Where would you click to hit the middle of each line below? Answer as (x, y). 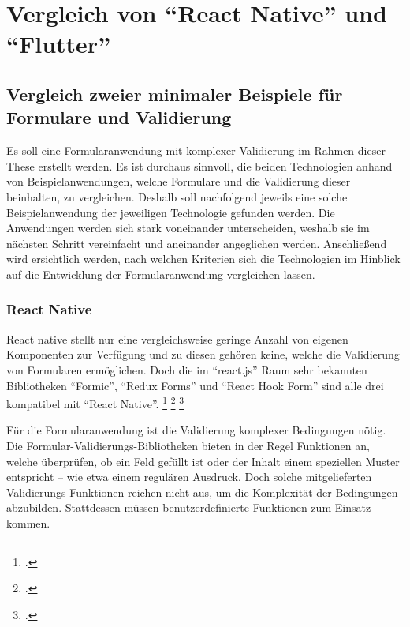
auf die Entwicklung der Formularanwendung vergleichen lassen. (161, 274)
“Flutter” (59, 44)
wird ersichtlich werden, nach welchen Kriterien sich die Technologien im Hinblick (203, 259)
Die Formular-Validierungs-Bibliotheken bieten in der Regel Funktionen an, (188, 445)
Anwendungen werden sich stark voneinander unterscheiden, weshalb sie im (188, 228)
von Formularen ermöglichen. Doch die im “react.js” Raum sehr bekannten (187, 369)
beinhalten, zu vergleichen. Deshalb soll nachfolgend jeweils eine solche (177, 196)
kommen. (28, 522)
